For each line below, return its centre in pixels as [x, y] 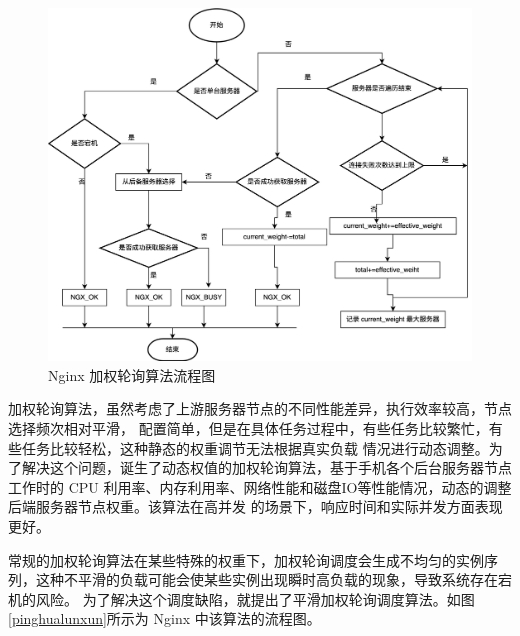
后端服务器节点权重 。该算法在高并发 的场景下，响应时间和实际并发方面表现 [255, 506]
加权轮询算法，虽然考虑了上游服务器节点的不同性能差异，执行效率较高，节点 [260, 408]
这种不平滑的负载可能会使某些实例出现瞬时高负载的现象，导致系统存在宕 [273, 579]
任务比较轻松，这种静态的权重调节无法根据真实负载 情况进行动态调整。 [255, 447]
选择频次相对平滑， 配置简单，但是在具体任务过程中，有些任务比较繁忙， [248, 427]
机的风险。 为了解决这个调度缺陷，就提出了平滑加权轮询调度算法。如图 [241, 598]
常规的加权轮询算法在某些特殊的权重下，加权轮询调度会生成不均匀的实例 [246, 559]
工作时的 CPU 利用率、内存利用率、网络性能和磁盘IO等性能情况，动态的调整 [260, 486]
